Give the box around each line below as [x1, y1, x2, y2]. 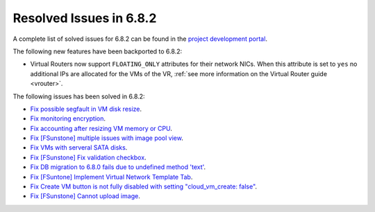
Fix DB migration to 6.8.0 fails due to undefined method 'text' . [30, 163, 206, 171]
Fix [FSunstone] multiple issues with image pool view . [30, 134, 183, 142]
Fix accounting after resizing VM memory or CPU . [30, 124, 173, 132]
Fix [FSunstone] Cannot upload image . [30, 192, 140, 200]
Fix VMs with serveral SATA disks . [30, 143, 128, 152]
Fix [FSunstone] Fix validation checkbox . [30, 153, 147, 161]
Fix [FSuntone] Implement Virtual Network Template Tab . [30, 173, 193, 181]
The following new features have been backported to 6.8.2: [12, 47, 183, 55]
